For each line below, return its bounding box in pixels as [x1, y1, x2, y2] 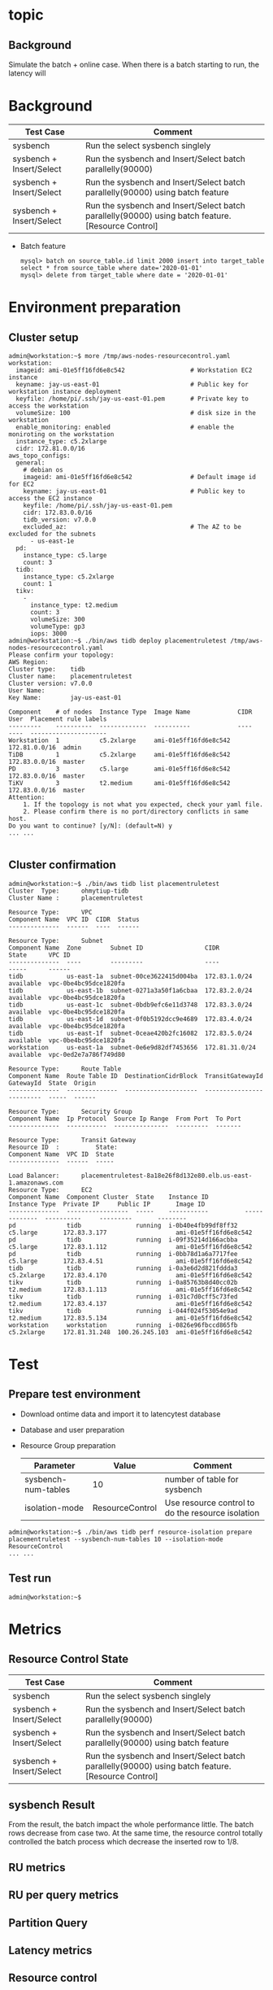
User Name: [8, 686, 45, 695]
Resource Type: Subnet [8, 936, 104, 945]
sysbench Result [8, 1798, 95, 1812]
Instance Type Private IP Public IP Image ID [8, 1200, 206, 1208]
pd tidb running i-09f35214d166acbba [8, 1235, 238, 1244]
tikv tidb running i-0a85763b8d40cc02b [8, 1278, 238, 1286]
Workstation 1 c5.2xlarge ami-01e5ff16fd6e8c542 [8, 736, 231, 744]
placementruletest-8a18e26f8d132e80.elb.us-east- [80, 1172, 253, 1180]
